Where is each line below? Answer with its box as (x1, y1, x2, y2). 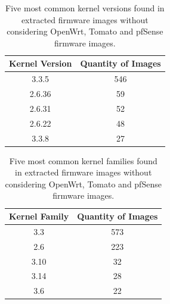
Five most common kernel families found (9, 154, 157, 167)
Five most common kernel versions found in (5, 2, 165, 14)
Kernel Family (9, 210, 69, 222)
